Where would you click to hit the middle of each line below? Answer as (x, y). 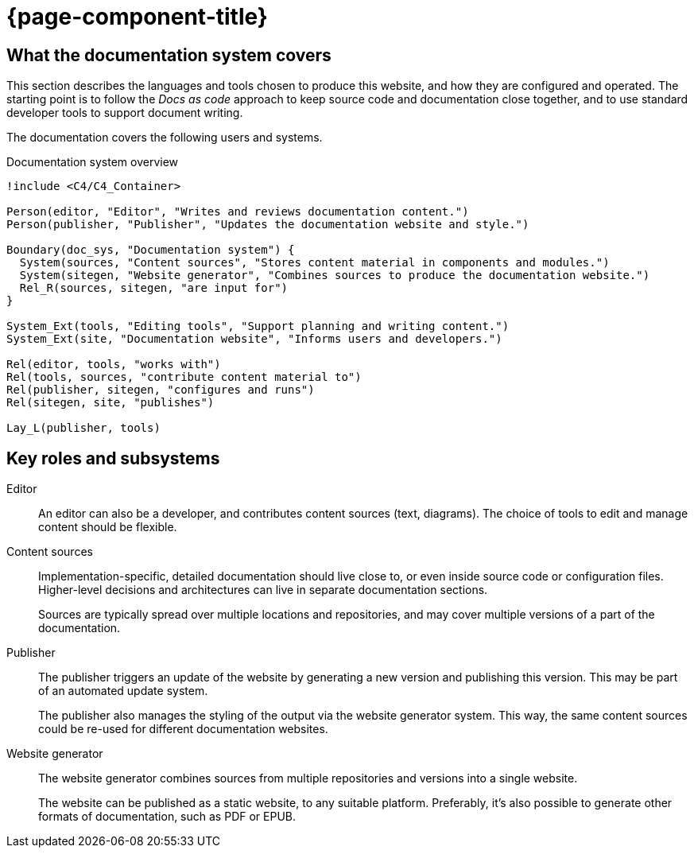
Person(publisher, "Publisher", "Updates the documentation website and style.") (268, 225)
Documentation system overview (93, 162)
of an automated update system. (123, 691)
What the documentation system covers (169, 55)
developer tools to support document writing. (125, 113)
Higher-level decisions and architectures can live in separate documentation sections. (263, 590)
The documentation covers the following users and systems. (165, 138)
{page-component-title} (137, 17)
